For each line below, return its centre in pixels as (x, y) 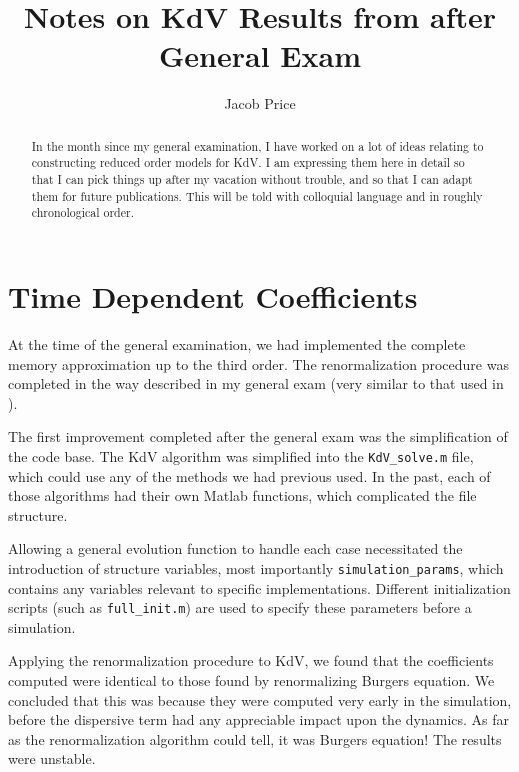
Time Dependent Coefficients (213, 295)
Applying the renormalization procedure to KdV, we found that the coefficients (251, 660)
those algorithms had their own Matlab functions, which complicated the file (242, 495)
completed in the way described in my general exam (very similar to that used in (256, 383)
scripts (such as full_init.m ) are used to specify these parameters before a (240, 607)
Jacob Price (260, 103)
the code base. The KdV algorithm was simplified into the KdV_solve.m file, (241, 455)
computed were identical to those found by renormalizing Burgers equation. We (251, 680)
